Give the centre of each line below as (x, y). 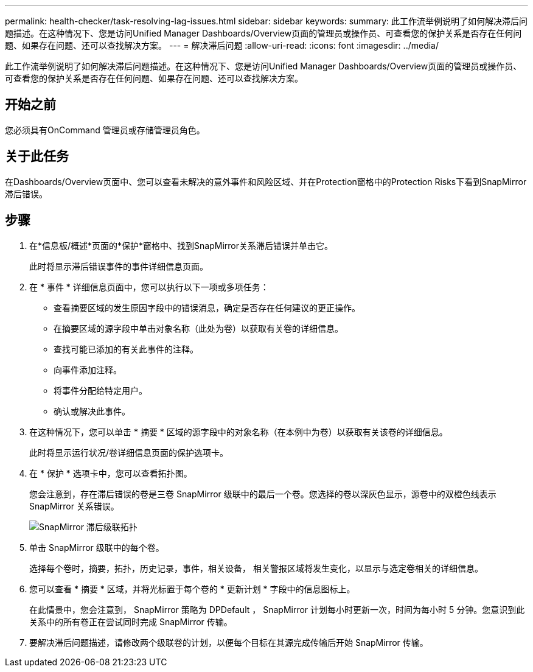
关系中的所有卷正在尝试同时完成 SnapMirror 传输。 (131, 621)
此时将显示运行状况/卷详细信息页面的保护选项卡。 (129, 452)
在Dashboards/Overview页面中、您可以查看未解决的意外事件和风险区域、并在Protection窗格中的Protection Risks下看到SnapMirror (266, 181)
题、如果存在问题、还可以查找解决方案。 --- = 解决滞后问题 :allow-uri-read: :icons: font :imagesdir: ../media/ (222, 45)
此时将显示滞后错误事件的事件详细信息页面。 (119, 266)
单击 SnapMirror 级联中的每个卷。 (97, 547)
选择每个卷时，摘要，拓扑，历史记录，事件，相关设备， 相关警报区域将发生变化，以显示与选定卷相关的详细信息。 (256, 568)
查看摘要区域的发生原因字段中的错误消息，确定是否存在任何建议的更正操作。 (207, 307)
